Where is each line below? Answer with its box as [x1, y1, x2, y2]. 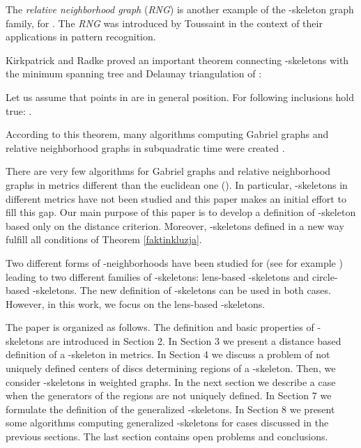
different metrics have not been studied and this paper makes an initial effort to [6, 191, 346, 206]
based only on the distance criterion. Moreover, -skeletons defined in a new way [6, 218, 344, 233]
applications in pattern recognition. [6, 29, 156, 44]
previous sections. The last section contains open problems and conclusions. [6, 429, 328, 444]
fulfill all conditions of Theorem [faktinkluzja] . [6, 232, 202, 247]
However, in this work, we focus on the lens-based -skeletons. [6, 296, 266, 311]
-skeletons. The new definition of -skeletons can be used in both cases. [32, 283, 331, 298]
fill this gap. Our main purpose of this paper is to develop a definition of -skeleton [6, 205, 356, 219]
